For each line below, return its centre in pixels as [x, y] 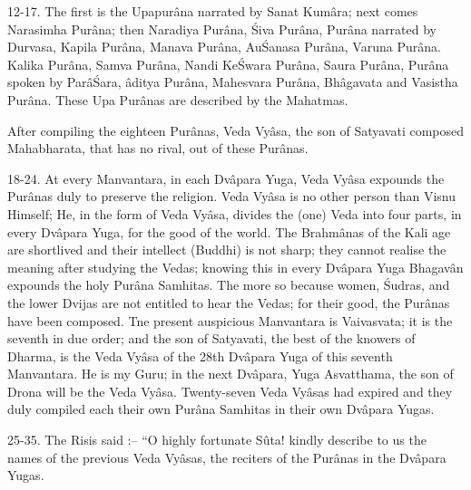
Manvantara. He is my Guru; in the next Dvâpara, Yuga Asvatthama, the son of [231, 374]
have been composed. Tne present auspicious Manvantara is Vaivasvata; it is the [230, 320]
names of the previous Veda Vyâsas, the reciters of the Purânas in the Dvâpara [227, 457]
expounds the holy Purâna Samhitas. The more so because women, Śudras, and [229, 285]
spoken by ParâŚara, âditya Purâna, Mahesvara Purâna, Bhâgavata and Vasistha [233, 82]
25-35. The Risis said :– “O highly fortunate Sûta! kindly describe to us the [217, 440]
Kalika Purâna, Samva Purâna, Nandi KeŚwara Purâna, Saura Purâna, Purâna [228, 64]
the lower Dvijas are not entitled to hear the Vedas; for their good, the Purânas [229, 302]
